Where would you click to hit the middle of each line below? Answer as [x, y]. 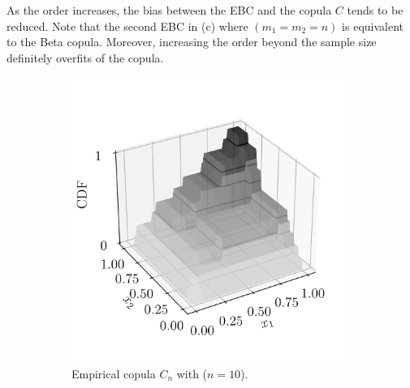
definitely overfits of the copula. [85, 57]
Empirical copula [114, 373]
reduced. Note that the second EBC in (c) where [127, 26]
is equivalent [373, 26]
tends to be [375, 10]
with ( [192, 373]
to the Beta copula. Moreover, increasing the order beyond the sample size [192, 42]
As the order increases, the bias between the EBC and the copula [169, 10]
